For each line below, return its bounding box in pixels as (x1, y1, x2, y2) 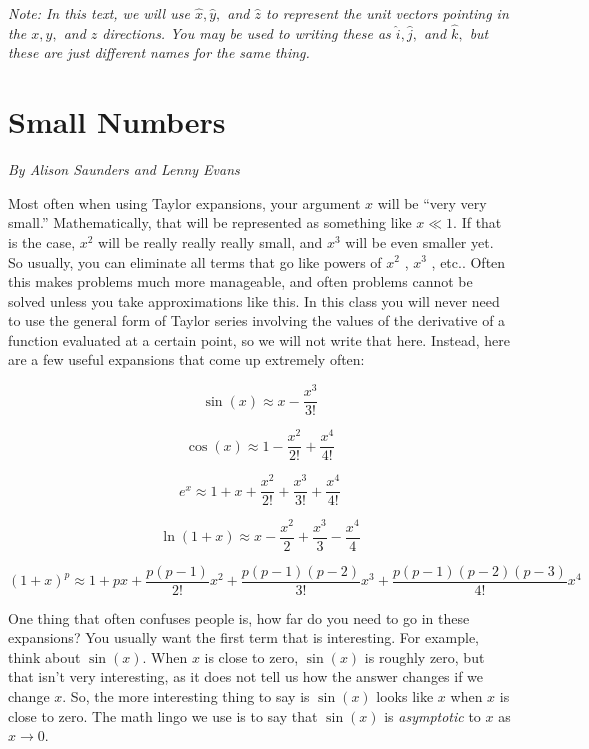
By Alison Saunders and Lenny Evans (8, 159, 240, 180)
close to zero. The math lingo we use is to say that (8, 705, 318, 726)
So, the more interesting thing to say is (70, 686, 310, 707)
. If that (453, 212, 502, 233)
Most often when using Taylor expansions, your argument (8, 192, 361, 213)
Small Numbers (8, 101, 226, 142)
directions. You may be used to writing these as (102, 22, 391, 43)
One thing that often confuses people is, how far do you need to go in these (8, 607, 470, 628)
